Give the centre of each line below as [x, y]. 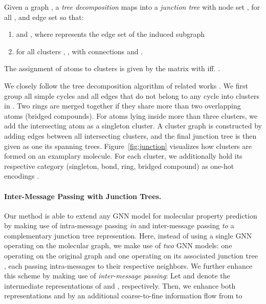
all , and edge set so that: [44, 17]
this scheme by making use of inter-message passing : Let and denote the [117, 276]
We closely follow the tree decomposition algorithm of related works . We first [126, 85]
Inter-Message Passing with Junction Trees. [83, 196]
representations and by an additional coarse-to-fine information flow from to [123, 296]
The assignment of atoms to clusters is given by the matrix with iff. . [112, 68]
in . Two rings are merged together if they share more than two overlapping [123, 106]
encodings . [22, 176]
